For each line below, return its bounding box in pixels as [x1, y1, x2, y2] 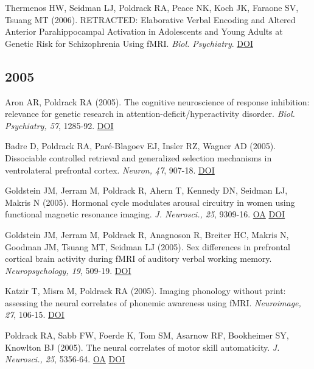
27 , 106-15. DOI [5, 308, 65, 321]
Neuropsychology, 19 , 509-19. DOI [5, 264, 131, 276]
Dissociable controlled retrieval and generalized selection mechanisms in [5, 151, 272, 164]
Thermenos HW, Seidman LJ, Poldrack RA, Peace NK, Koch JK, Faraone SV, [5, 1, 299, 13]
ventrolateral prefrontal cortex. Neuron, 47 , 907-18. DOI [5, 163, 215, 176]
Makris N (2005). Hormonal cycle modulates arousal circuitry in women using [5, 195, 295, 208]
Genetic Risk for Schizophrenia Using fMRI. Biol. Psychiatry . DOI [5, 37, 253, 49]
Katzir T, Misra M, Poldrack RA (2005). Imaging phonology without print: [5, 284, 286, 297]
